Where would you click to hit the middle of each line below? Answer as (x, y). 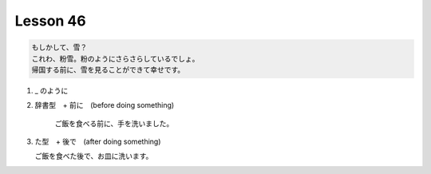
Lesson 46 (51, 21)
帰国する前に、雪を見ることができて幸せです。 (108, 69)
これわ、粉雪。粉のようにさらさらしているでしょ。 (115, 59)
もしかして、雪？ (59, 47)
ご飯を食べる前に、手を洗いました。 (114, 123)
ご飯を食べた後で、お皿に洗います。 (94, 156)
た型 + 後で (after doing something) (98, 142)
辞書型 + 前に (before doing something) (105, 105)
